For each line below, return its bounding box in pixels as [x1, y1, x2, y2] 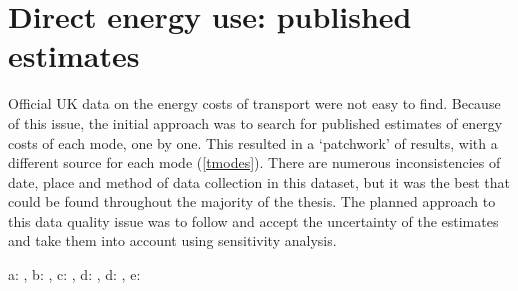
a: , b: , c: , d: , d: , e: [8, 264, 141, 285]
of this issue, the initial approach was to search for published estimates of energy [8, 112, 503, 133]
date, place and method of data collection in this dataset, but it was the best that [8, 171, 510, 192]
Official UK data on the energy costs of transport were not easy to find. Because [8, 93, 501, 114]
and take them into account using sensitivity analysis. [8, 230, 337, 251]
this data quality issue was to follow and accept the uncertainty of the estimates [8, 210, 499, 231]
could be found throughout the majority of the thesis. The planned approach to [8, 191, 496, 212]
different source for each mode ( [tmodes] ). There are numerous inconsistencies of [8, 152, 501, 173]
